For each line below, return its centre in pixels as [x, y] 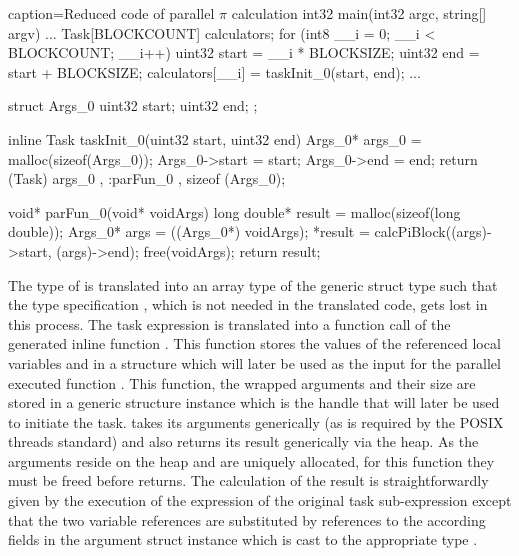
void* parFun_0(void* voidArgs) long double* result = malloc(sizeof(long [234, 211]
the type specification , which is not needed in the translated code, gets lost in [248, 304]
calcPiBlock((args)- [433, 231]
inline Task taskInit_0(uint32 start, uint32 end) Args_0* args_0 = [215, 138]
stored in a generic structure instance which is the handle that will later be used [254, 402]
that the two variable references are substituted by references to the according [247, 519]
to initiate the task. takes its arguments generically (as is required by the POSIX [256, 421]
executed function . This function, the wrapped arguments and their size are [242, 382]
